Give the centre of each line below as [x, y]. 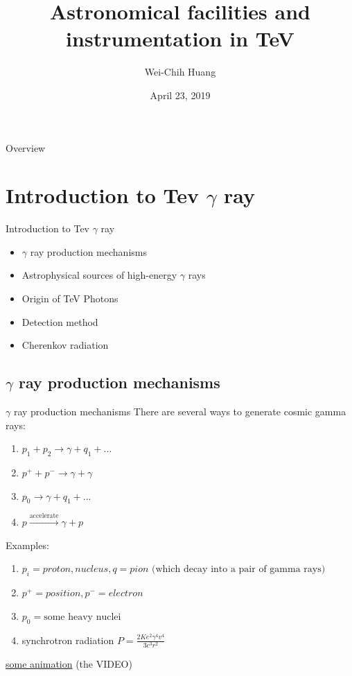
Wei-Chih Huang [180, 72]
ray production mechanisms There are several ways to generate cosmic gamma [180, 411]
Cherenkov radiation [65, 345]
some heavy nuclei [82, 617]
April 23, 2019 [180, 95]
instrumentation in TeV [180, 38]
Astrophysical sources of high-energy [99, 275]
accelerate [44, 516]
